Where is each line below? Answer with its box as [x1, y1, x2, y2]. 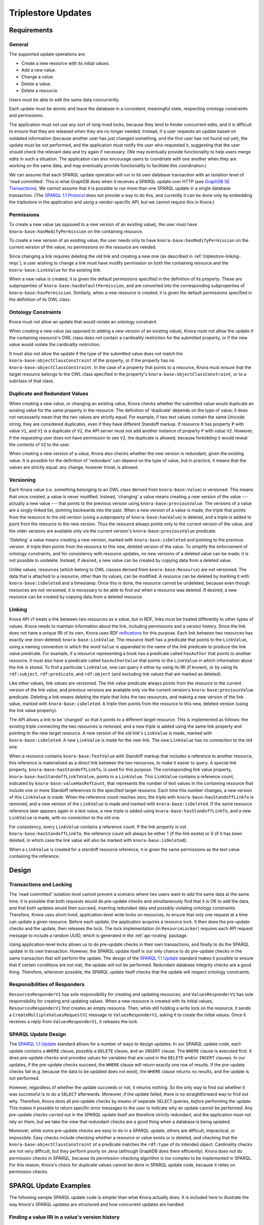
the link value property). [9, 708, 58, 713]
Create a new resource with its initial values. [21, 60, 110, 66]
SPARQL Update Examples [9, 1181, 91, 1190]
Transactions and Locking [9, 881, 72, 888]
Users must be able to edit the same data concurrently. [9, 97, 120, 102]
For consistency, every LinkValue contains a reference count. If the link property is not [9, 824, 187, 830]
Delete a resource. [21, 88, 59, 94]
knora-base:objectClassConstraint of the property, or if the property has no [9, 358, 175, 364]
